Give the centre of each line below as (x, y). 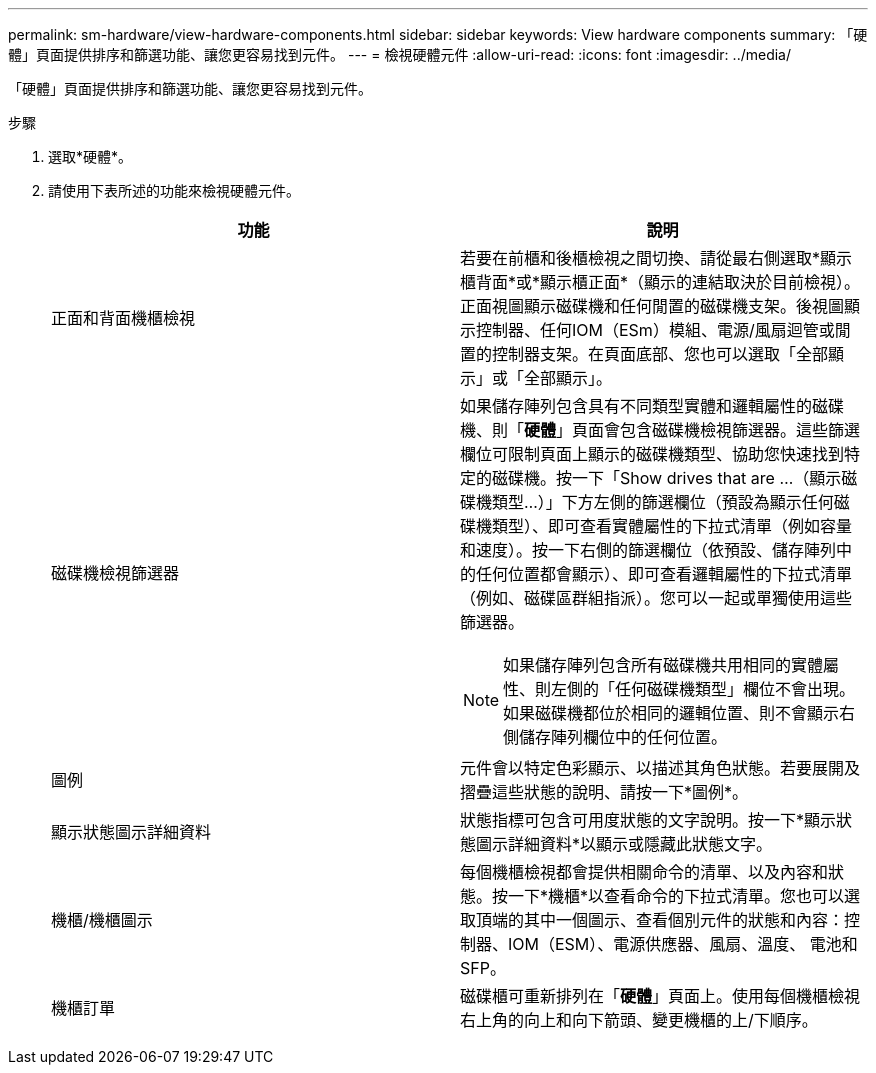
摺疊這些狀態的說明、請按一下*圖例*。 (604, 792)
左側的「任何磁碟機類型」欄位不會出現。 (703, 689)
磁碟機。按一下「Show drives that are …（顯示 (667, 478)
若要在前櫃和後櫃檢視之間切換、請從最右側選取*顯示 (656, 258)
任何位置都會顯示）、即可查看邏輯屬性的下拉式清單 (664, 574)
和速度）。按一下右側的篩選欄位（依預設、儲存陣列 (648, 550)
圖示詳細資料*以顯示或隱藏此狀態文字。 (624, 844)
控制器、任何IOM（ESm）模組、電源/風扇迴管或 (655, 330)
